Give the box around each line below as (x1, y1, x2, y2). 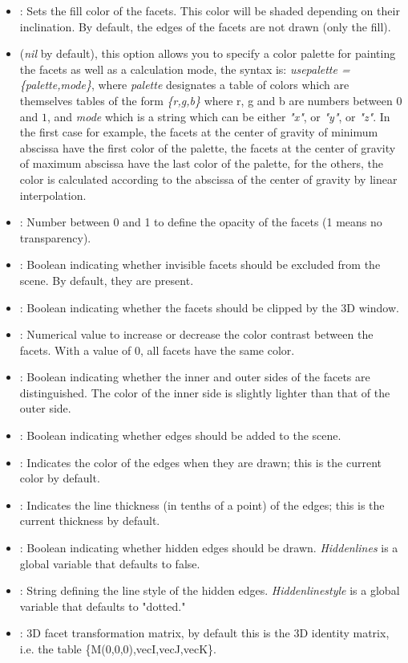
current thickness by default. (19, 512, 160, 529)
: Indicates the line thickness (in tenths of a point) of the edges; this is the (19, 496, 385, 513)
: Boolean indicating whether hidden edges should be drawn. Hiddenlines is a (19, 539, 398, 556)
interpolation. (19, 186, 87, 203)
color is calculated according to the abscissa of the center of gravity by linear (19, 170, 398, 187)
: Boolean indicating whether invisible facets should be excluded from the (19, 256, 381, 273)
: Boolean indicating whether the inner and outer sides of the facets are (19, 368, 370, 385)
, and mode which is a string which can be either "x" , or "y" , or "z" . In (47, 108, 390, 124)
